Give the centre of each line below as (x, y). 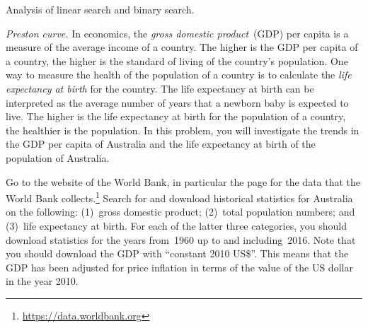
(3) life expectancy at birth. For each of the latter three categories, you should (176, 225)
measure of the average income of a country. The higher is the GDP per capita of (182, 47)
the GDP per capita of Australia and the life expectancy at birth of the (161, 144)
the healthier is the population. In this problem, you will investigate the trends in (183, 130)
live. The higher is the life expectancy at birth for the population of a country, (176, 116)
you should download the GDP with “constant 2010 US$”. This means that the (177, 253)
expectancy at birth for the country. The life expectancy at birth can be (160, 88)
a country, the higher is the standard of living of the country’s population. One (177, 60)
